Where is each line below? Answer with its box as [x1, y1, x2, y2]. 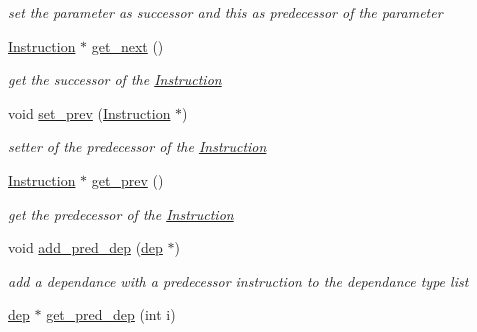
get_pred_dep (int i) [46, 304, 176, 325]
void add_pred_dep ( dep [8, 237, 163, 258]
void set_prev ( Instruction [8, 102, 171, 123]
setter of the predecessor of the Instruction [8, 136, 267, 157]
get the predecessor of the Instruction [8, 203, 234, 224]
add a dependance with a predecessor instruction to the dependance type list [8, 270, 469, 291]
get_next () [91, 35, 164, 56]
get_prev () [91, 169, 164, 190]
